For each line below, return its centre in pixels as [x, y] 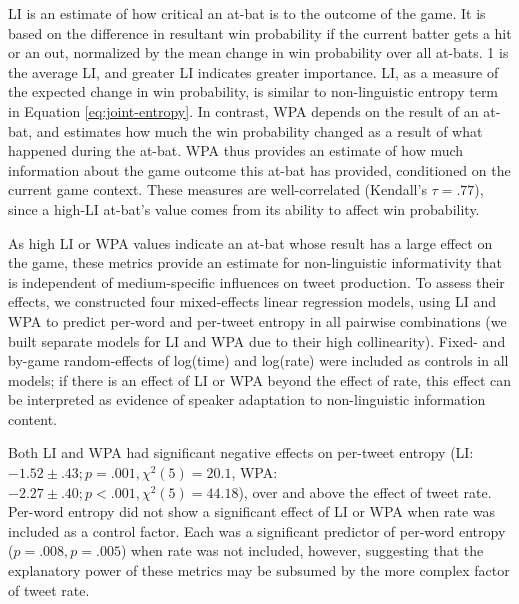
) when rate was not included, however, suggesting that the [302, 550]
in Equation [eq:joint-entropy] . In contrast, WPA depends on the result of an [243, 110]
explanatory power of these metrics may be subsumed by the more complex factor [259, 570]
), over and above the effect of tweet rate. [365, 491]
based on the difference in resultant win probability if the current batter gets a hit [260, 32]
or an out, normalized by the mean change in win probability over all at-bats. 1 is [258, 52]
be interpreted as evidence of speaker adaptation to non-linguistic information [247, 399]
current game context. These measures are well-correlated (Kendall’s [217, 189]
